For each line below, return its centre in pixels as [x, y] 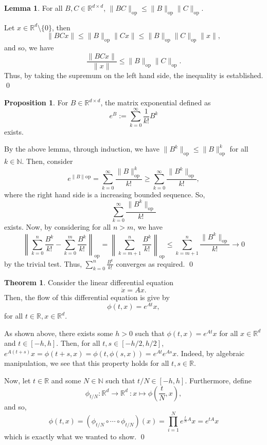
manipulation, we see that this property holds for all [87, 363]
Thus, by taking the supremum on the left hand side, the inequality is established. [134, 75]
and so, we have [29, 48]
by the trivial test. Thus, [43, 263]
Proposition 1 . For [36, 103]
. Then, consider [47, 161]
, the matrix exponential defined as [156, 103]
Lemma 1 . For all [33, 8]
